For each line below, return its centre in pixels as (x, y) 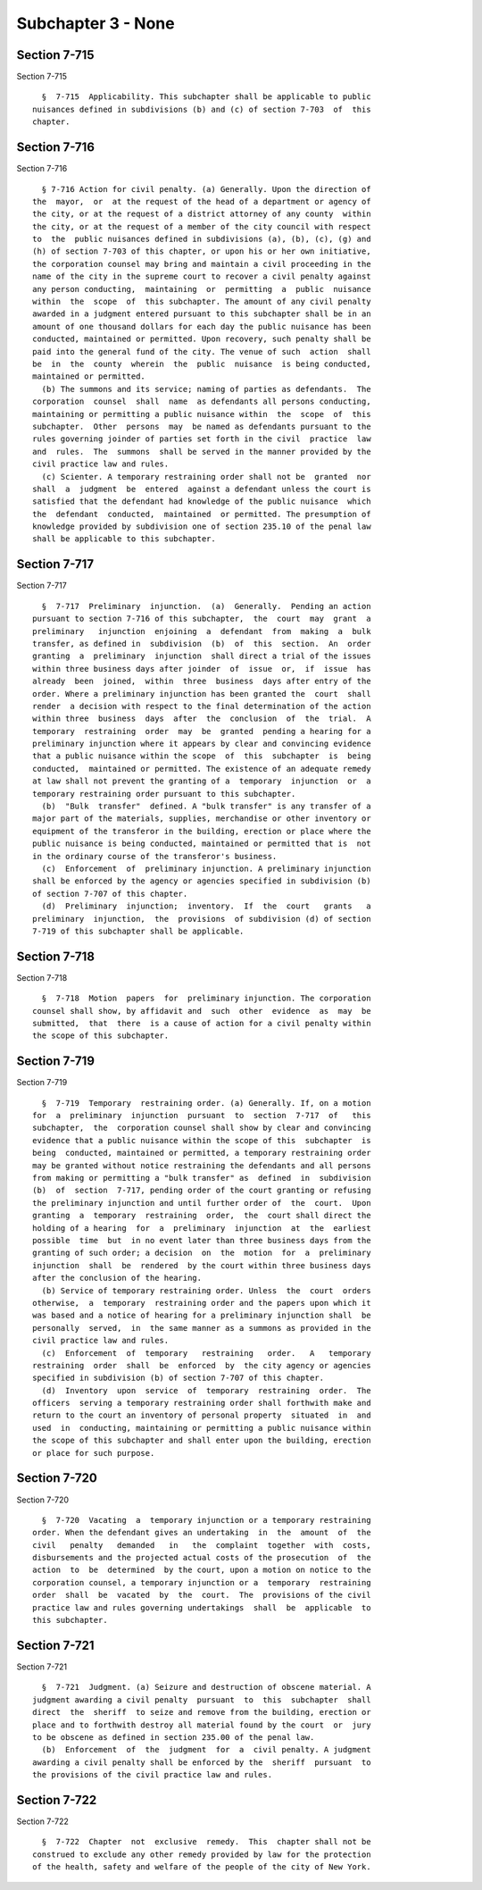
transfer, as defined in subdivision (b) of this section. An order (202, 644)
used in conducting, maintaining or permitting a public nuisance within (202, 1428)
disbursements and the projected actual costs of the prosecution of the (202, 1558)
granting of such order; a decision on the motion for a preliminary (202, 1253)
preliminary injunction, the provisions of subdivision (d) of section (202, 919)
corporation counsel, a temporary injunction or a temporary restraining (202, 1582)
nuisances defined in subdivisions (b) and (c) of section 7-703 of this (202, 109)
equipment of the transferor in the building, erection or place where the (202, 831)
